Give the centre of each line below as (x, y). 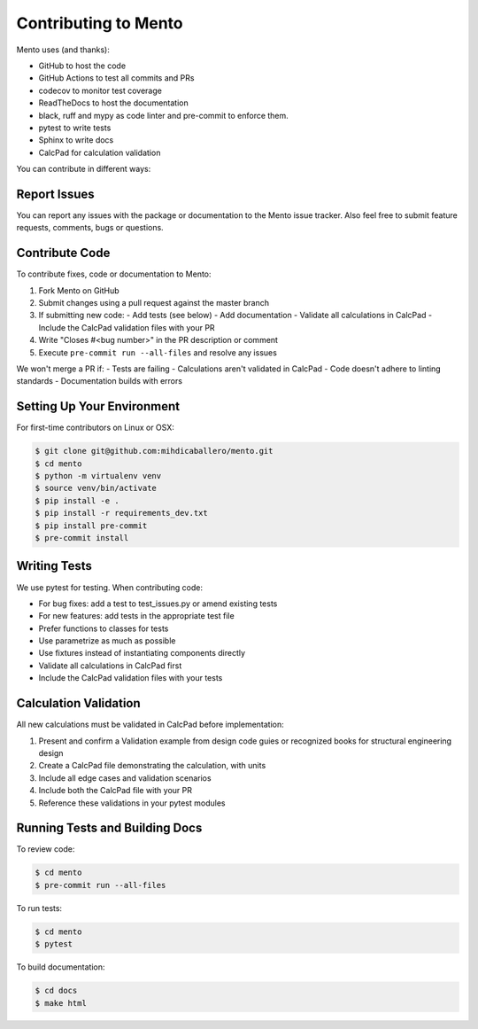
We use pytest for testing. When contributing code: (110, 587)
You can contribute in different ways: (84, 169)
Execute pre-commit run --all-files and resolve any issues (158, 352)
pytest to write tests (75, 128)
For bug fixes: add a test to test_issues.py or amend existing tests (158, 604)
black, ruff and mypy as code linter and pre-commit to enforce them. (164, 115)
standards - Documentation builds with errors (100, 381)
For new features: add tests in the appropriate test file (136, 616)
